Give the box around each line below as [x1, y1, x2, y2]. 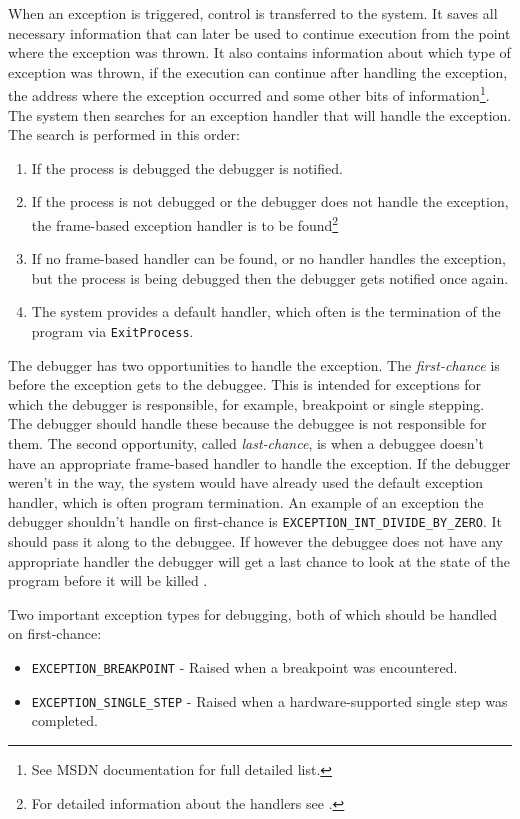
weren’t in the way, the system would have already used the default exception [8, 472, 484, 493]
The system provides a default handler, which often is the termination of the [31, 301, 501, 322]
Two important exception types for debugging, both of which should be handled [8, 603, 498, 624]
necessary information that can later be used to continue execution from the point [8, 22, 511, 43]
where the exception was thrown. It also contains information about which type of [8, 42, 511, 63]
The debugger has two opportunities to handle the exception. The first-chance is [8, 354, 500, 375]
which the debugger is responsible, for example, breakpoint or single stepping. [8, 393, 485, 414]
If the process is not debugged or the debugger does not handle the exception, [31, 191, 509, 212]
